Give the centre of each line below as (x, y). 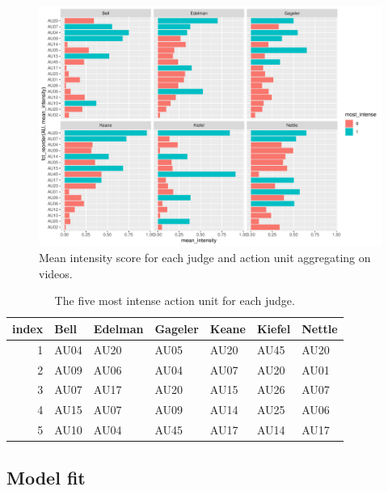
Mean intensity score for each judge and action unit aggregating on (205, 258)
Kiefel (274, 328)
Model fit (46, 477)
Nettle (320, 328)
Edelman (118, 328)
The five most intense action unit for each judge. (175, 301)
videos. (56, 273)
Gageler (177, 328)
